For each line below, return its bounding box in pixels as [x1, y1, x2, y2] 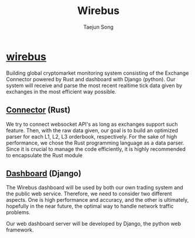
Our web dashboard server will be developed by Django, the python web [6, 220, 182, 227]
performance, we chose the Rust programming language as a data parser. [6, 139, 184, 146]
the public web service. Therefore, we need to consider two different [6, 190, 172, 197]
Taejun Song [83, 23, 114, 30]
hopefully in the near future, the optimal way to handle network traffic [6, 203, 174, 210]
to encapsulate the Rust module [6, 151, 83, 158]
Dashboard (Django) [6, 168, 82, 178]
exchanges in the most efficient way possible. [6, 88, 117, 95]
